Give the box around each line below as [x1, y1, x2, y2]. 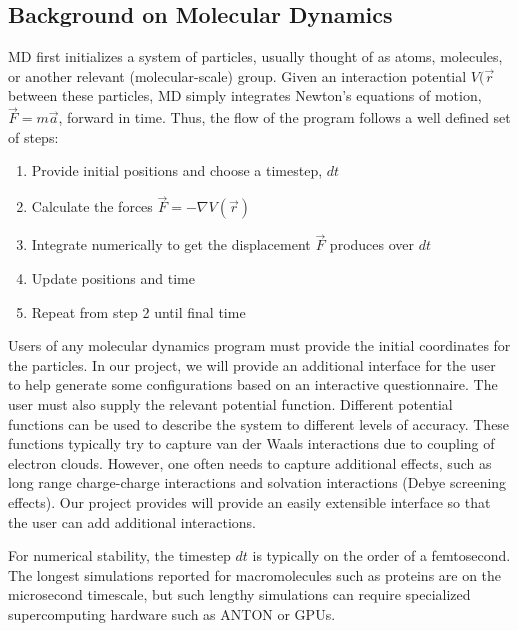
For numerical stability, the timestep [8, 545, 231, 566]
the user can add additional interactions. [8, 511, 256, 532]
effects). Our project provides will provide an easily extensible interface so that [8, 491, 491, 512]
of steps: [8, 126, 59, 147]
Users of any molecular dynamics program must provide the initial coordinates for [8, 335, 511, 356]
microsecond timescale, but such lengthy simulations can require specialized [8, 584, 471, 605]
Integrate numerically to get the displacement [31, 234, 311, 255]
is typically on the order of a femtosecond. [252, 545, 511, 566]
